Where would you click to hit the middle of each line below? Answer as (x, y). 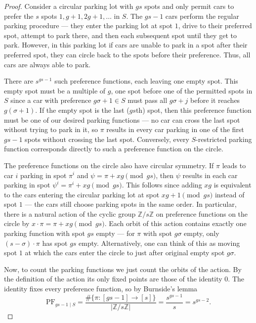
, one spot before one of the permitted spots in (182, 90)
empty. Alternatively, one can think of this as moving (159, 243)
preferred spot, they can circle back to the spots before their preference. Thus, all (127, 54)
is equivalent (233, 185)
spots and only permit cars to (189, 6)
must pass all (148, 100)
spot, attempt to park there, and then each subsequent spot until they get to (120, 35)
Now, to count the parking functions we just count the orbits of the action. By (123, 269)
